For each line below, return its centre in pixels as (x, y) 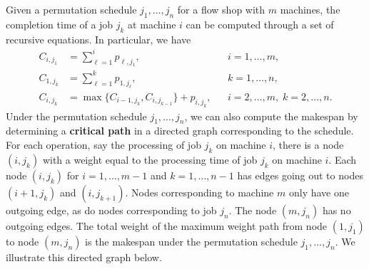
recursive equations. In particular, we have (98, 39)
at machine (152, 24)
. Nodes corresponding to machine (199, 192)
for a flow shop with (221, 9)
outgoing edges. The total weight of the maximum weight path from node (167, 225)
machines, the (310, 9)
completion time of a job (60, 24)
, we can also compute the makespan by (271, 116)
